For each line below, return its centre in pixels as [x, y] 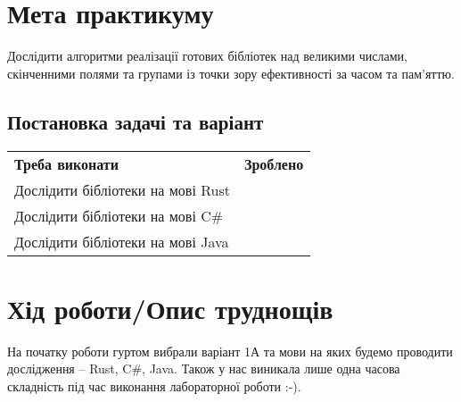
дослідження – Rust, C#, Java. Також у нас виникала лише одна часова [204, 368]
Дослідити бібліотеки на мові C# [119, 215]
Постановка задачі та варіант [136, 121]
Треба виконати [66, 163]
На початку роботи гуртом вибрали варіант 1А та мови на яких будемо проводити [230, 351]
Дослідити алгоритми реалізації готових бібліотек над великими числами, [207, 56]
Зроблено [274, 163]
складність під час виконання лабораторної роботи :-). [154, 385]
